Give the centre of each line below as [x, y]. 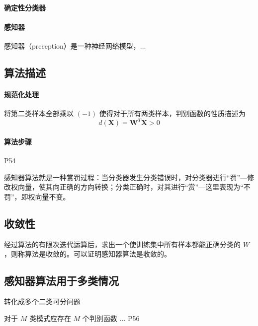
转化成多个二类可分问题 [42, 301]
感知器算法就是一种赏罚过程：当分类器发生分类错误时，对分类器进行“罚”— [126, 177]
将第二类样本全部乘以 [39, 113]
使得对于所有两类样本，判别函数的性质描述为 [172, 113]
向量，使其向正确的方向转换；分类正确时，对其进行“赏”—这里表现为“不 [134, 187]
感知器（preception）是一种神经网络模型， [72, 45]
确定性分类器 [25, 7]
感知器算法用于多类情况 [61, 281]
